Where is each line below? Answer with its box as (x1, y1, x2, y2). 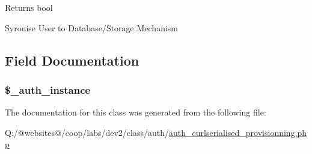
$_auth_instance (5, 82, 91, 97)
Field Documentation (5, 51, 139, 69)
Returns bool (5, 1, 53, 13)
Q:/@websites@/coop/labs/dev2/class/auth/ (5, 126, 169, 138)
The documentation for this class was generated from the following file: (5, 106, 266, 119)
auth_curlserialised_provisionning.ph (169, 126, 307, 138)
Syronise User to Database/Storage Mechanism (5, 21, 178, 34)
